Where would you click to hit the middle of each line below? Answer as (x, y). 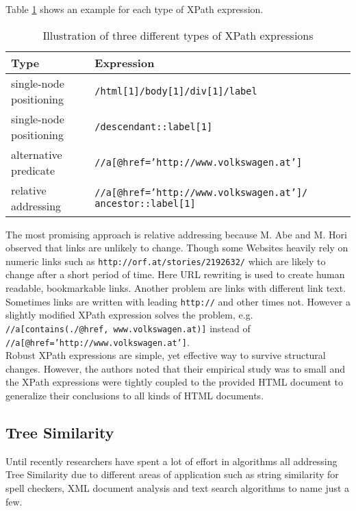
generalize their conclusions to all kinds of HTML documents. (135, 395)
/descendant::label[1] (154, 126)
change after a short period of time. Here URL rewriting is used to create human (175, 274)
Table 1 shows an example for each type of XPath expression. (135, 9)
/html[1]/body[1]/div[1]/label (176, 91)
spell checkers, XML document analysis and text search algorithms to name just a (178, 487)
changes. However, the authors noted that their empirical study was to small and (175, 368)
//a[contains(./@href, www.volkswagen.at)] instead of (128, 328)
